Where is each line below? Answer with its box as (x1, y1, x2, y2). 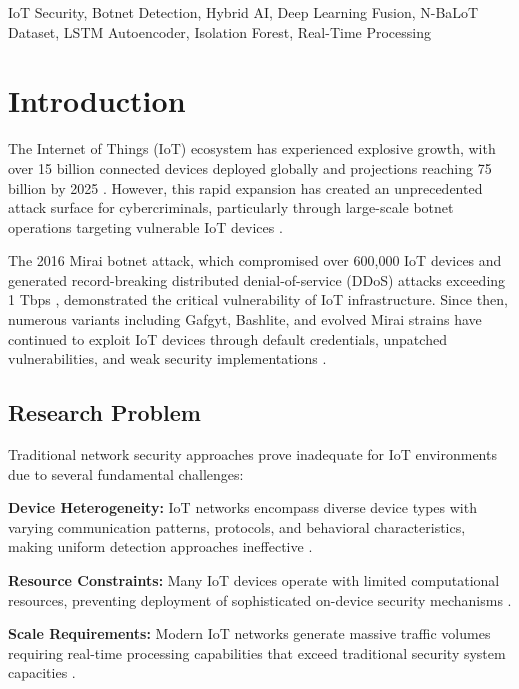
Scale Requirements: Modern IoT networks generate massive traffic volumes (8, 623, 491, 644)
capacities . (8, 662, 76, 683)
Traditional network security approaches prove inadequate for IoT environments (8, 444, 497, 465)
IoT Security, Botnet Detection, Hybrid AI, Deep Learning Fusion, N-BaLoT (8, 2, 479, 22)
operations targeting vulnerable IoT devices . (8, 216, 283, 237)
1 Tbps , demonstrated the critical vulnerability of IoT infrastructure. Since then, (8, 289, 508, 310)
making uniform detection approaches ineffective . (8, 536, 313, 557)
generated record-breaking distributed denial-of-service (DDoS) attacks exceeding (8, 269, 506, 290)
